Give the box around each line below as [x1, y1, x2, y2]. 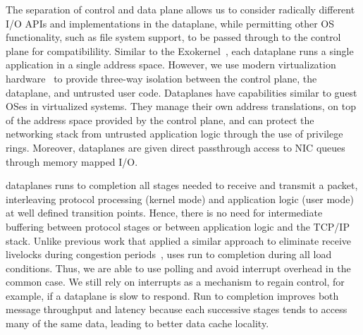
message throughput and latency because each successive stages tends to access [6, 302, 347, 317]
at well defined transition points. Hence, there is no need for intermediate [6, 205, 323, 220]
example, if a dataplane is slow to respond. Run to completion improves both [6, 288, 339, 303]
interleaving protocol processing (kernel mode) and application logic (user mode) [6, 191, 354, 206]
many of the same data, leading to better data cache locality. [6, 316, 269, 331]
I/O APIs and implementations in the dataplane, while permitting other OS [6, 16, 334, 30]
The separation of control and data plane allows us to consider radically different [6, 2, 355, 16]
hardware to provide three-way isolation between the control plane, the [6, 71, 317, 85]
